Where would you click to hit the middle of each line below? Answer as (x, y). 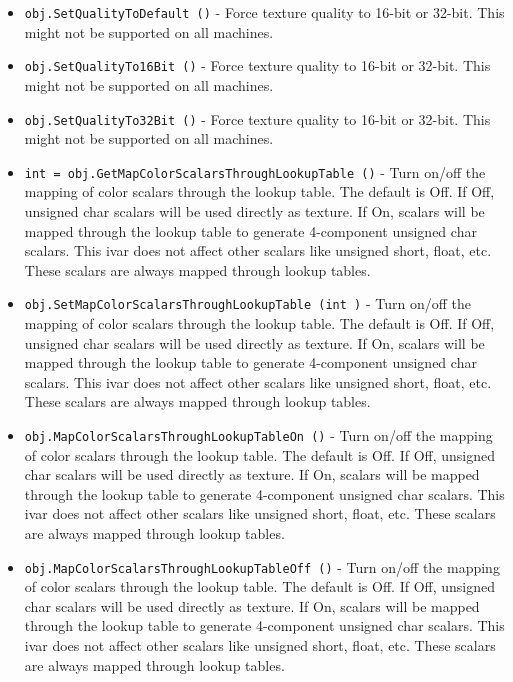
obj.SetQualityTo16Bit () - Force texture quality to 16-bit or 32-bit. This (257, 65)
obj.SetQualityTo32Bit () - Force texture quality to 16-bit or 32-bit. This (257, 118)
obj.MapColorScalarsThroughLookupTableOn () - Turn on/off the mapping (258, 435)
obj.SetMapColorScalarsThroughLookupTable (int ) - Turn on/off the (247, 303)
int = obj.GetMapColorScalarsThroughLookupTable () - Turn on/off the (255, 171)
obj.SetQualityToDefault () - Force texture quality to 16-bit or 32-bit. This (264, 12)
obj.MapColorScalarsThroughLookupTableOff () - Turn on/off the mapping (262, 566)
